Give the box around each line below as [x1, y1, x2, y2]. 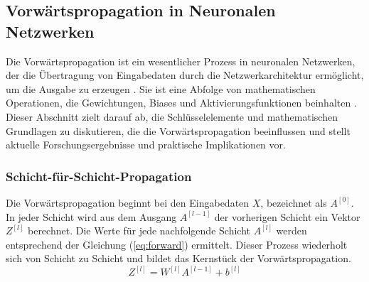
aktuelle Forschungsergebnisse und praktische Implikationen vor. [6, 137, 286, 152]
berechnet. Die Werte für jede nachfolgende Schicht [27, 223, 250, 238]
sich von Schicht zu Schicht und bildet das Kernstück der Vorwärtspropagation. [6, 251, 351, 266]
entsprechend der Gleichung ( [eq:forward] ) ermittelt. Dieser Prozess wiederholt [6, 237, 348, 251]
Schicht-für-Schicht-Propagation [6, 167, 192, 185]
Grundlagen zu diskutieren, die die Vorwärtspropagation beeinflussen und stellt [6, 123, 351, 138]
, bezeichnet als [260, 195, 327, 210]
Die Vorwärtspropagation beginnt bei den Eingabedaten [6, 195, 250, 210]
